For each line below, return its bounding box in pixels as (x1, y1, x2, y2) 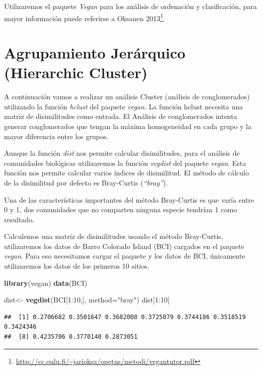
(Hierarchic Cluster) (4, 62, 148, 83)
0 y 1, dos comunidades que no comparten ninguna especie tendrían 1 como (4, 204, 237, 215)
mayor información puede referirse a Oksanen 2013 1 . (4, 11, 165, 23)
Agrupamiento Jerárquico (4, 42, 185, 63)
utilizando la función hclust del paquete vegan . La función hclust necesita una (4, 101, 243, 111)
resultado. (4, 214, 35, 224)
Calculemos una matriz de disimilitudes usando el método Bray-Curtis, (4, 231, 223, 241)
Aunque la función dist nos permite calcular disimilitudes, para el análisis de (4, 148, 240, 158)
